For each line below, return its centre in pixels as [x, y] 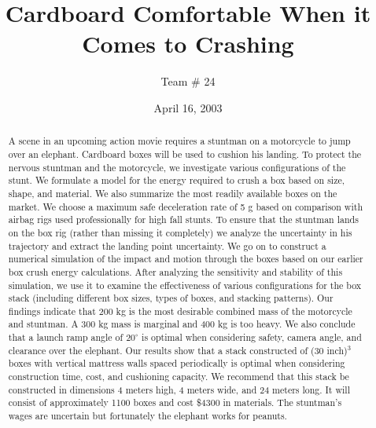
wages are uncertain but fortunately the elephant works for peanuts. [147, 416]
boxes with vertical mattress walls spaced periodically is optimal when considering [177, 363]
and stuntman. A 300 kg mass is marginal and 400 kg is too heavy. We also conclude [182, 324]
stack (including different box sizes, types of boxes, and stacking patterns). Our [171, 298]
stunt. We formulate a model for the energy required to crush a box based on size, [176, 180]
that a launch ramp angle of [66, 337]
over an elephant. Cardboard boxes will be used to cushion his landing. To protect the [185, 154]
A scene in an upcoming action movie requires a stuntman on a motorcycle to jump [179, 141]
